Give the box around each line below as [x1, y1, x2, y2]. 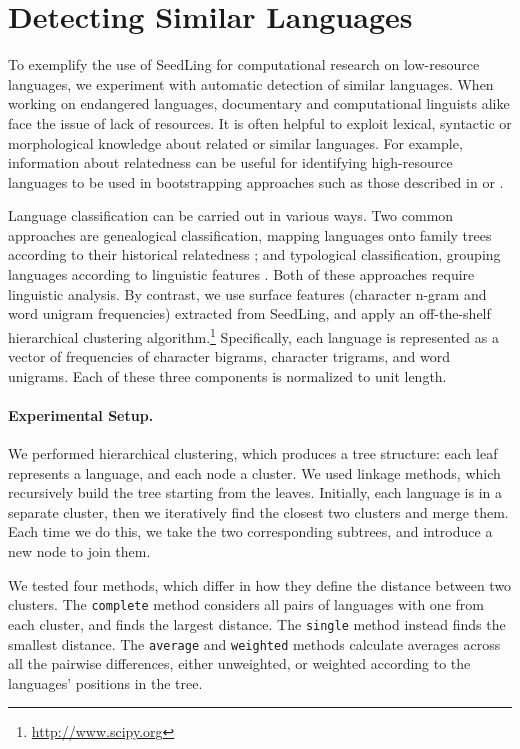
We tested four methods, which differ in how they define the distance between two [8, 574, 512, 595]
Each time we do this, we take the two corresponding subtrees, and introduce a [8, 521, 493, 542]
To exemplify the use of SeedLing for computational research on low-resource [8, 54, 480, 75]
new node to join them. [8, 541, 151, 562]
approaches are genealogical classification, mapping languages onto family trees [8, 224, 492, 245]
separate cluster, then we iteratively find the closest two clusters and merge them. [8, 501, 509, 522]
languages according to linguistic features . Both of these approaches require [8, 264, 475, 285]
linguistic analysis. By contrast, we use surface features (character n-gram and [8, 283, 487, 304]
